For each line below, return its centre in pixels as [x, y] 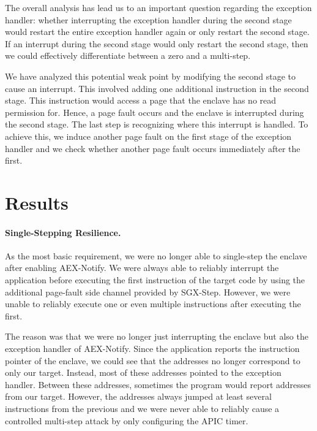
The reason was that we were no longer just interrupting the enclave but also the [157, 336]
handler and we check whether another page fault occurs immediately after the [153, 148]
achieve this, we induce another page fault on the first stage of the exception [148, 136]
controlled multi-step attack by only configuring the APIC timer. [127, 420]
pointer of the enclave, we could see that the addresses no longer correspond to [153, 360]
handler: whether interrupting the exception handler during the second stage [148, 19]
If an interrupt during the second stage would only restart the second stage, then [157, 43]
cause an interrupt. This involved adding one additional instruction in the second [157, 88]
